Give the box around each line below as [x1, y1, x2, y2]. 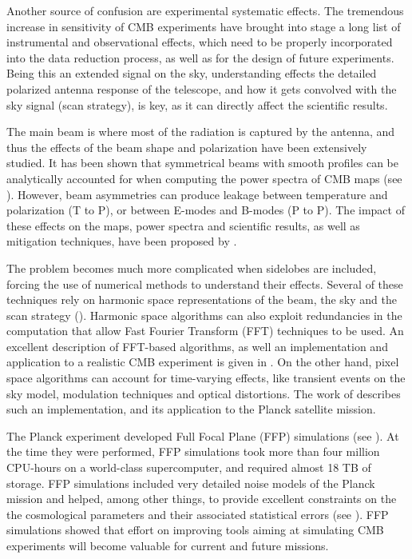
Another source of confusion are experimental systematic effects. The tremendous [6, 2, 404, 18]
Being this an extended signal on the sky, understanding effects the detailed [6, 65, 377, 82]
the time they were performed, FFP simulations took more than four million [6, 443, 380, 460]
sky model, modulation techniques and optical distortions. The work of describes [6, 385, 401, 401]
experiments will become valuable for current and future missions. [6, 537, 329, 553]
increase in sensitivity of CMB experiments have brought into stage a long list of [6, 18, 401, 34]
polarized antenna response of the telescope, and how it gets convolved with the [6, 80, 397, 97]
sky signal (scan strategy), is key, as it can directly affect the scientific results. [6, 96, 388, 113]
